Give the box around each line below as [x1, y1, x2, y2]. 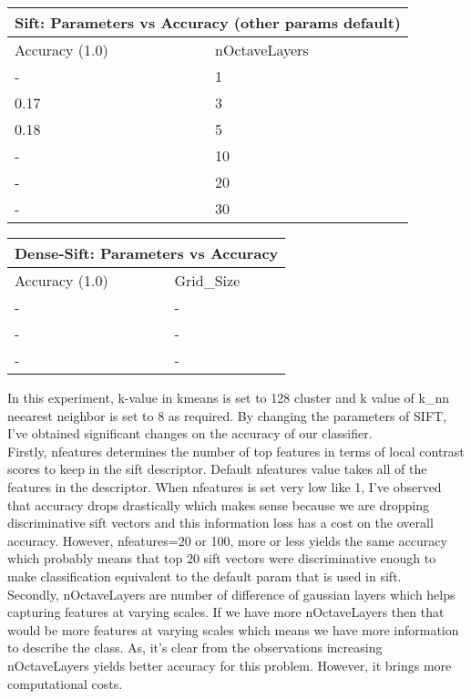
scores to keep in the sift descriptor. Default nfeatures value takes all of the [7, 459, 427, 478]
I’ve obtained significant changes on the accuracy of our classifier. [7, 424, 373, 443]
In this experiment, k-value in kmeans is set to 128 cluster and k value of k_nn [7, 388, 449, 406]
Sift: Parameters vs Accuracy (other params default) [15, 12, 401, 33]
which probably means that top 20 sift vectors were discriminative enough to [7, 549, 436, 568]
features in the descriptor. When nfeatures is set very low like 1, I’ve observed [7, 477, 442, 496]
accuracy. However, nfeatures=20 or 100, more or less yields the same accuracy [7, 530, 447, 550]
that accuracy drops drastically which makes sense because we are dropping [7, 495, 430, 514]
